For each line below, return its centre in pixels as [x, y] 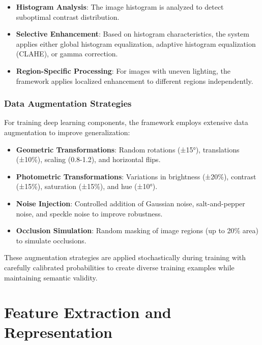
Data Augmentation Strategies [68, 103]
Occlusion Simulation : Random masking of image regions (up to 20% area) [137, 230]
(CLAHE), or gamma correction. [67, 54]
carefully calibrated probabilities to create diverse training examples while [119, 267]
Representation [58, 332]
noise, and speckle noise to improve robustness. [89, 213]
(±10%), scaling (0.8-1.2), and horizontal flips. [88, 159]
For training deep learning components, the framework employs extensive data [126, 122]
